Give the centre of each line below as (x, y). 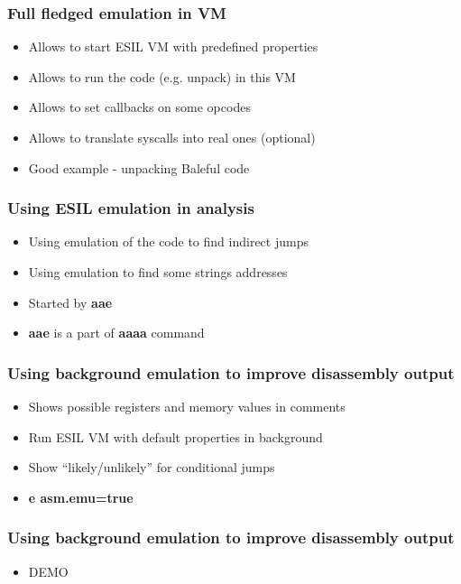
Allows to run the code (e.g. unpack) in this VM (162, 76)
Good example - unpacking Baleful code (139, 167)
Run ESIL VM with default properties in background (175, 436)
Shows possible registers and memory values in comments (187, 406)
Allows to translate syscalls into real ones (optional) (172, 137)
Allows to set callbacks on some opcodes (139, 107)
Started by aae (70, 302)
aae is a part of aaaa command (116, 333)
